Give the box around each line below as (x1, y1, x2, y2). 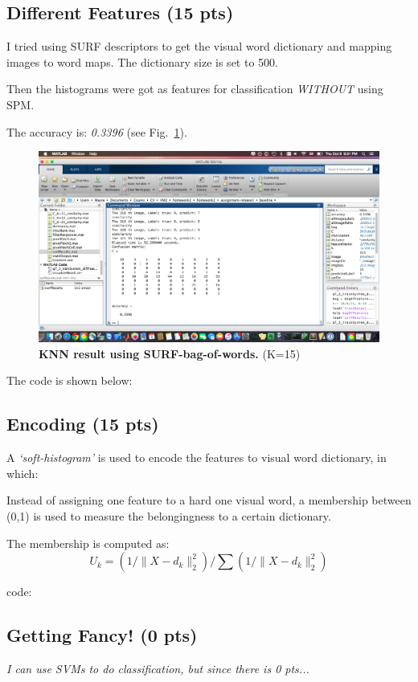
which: (6, 464, 39, 481)
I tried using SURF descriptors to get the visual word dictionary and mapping (6, 38, 392, 55)
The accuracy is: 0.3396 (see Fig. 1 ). (6, 123, 187, 140)
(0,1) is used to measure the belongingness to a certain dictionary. (6, 508, 331, 525)
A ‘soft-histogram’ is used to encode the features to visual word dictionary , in (6, 449, 387, 466)
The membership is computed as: (6, 534, 170, 551)
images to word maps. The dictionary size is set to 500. (6, 53, 278, 70)
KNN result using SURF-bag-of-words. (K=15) (39, 345, 301, 361)
